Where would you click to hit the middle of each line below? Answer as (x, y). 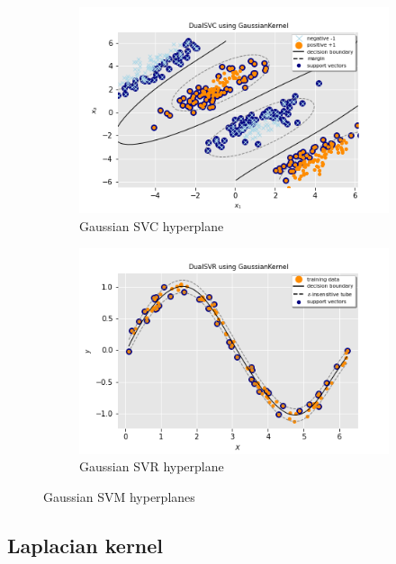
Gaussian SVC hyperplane (152, 225)
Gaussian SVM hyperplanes (119, 497)
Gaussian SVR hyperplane (152, 466)
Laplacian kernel (85, 546)
